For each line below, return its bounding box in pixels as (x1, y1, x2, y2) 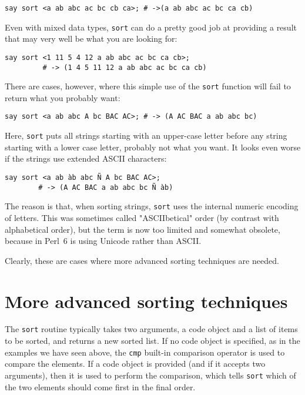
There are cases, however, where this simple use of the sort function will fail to (5, 80, 291, 92)
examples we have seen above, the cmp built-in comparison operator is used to (5, 346, 285, 358)
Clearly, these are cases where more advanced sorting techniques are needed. (5, 254, 279, 266)
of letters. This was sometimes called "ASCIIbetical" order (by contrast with (5, 211, 279, 223)
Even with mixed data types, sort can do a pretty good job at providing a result (5, 21, 297, 33)
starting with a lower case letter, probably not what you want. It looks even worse (5, 140, 301, 153)
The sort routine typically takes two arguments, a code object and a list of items (5, 323, 298, 335)
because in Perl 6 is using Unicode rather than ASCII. (5, 235, 202, 247)
